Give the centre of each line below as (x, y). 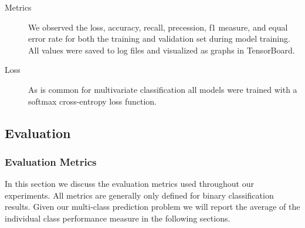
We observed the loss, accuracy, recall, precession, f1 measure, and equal (158, 27)
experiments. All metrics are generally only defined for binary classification (139, 195)
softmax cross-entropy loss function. (93, 101)
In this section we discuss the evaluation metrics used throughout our (129, 184)
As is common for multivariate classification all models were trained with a (163, 89)
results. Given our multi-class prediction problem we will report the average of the (152, 207)
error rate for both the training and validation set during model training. (159, 38)
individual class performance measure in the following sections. (118, 218)
